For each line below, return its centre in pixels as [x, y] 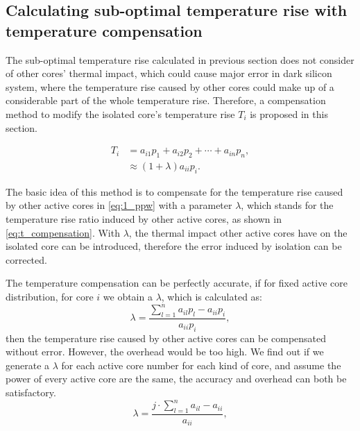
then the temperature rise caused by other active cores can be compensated [166, 338]
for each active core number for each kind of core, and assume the [201, 365]
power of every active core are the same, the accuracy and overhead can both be [176, 379]
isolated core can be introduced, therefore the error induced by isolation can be [174, 246]
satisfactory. [31, 392]
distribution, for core [50, 296]
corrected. [26, 259]
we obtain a [128, 296]
